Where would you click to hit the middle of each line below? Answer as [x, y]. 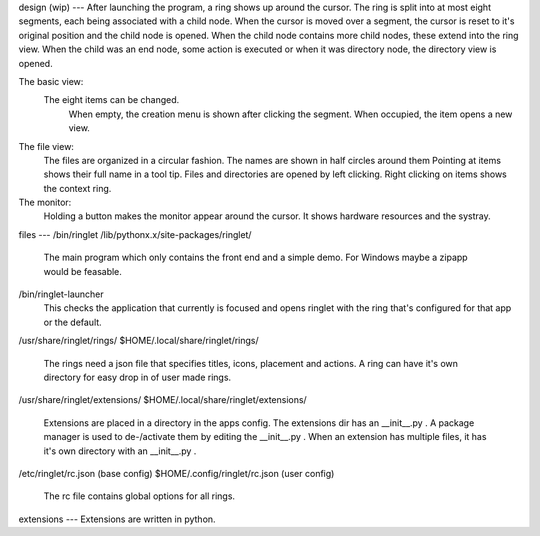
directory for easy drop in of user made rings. [137, 377]
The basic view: [51, 81]
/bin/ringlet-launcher [61, 294]
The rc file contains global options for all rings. [139, 496]
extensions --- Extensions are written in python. [117, 519]
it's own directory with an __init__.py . [120, 451]
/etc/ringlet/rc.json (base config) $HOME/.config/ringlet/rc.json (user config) [176, 473]
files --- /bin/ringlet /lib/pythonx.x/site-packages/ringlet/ [135, 234]
